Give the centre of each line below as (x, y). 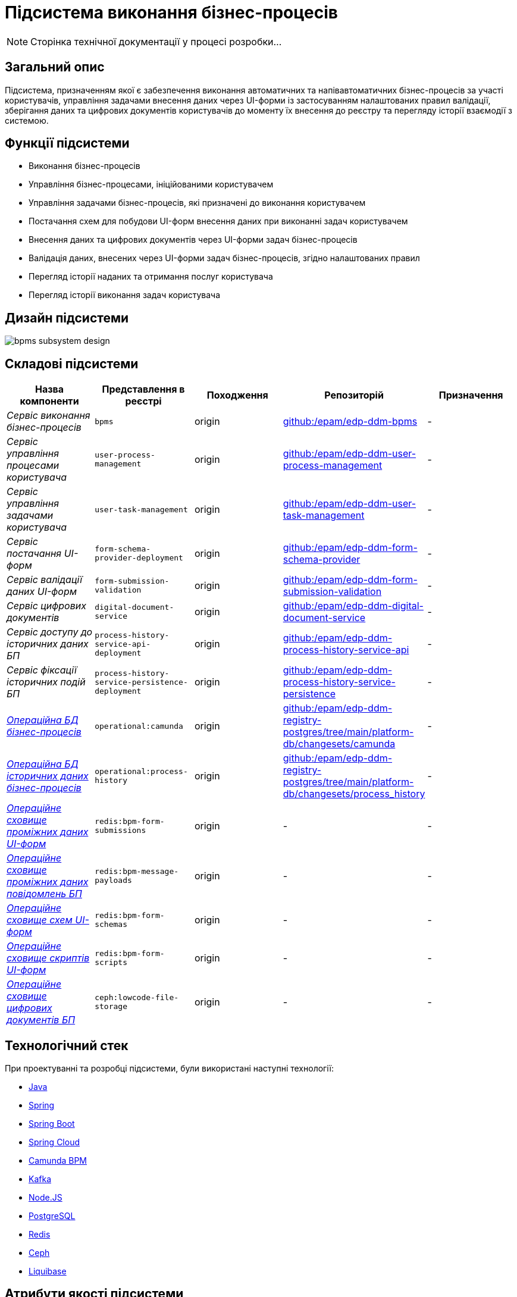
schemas (111, 925)
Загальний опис (55, 67)
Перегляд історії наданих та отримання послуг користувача (151, 277)
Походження (237, 395)
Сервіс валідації (45, 580)
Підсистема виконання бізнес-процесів (171, 12)
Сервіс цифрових (46, 606)
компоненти (49, 401)
